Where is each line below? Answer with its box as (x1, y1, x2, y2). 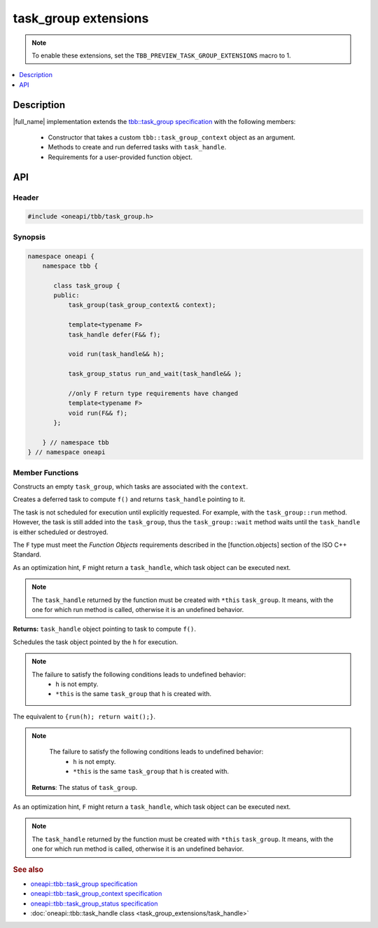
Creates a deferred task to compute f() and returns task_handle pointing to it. (13, 495, 246, 504)
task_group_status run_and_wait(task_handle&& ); (68, 370, 242, 378)
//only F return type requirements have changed (68, 389, 239, 397)
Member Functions (13, 468, 79, 477)
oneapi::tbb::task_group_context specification (30, 889, 162, 898)
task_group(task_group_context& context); (68, 301, 216, 309)
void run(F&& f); (68, 409, 128, 417)
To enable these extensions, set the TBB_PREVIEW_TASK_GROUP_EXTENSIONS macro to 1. (31, 51, 291, 60)
